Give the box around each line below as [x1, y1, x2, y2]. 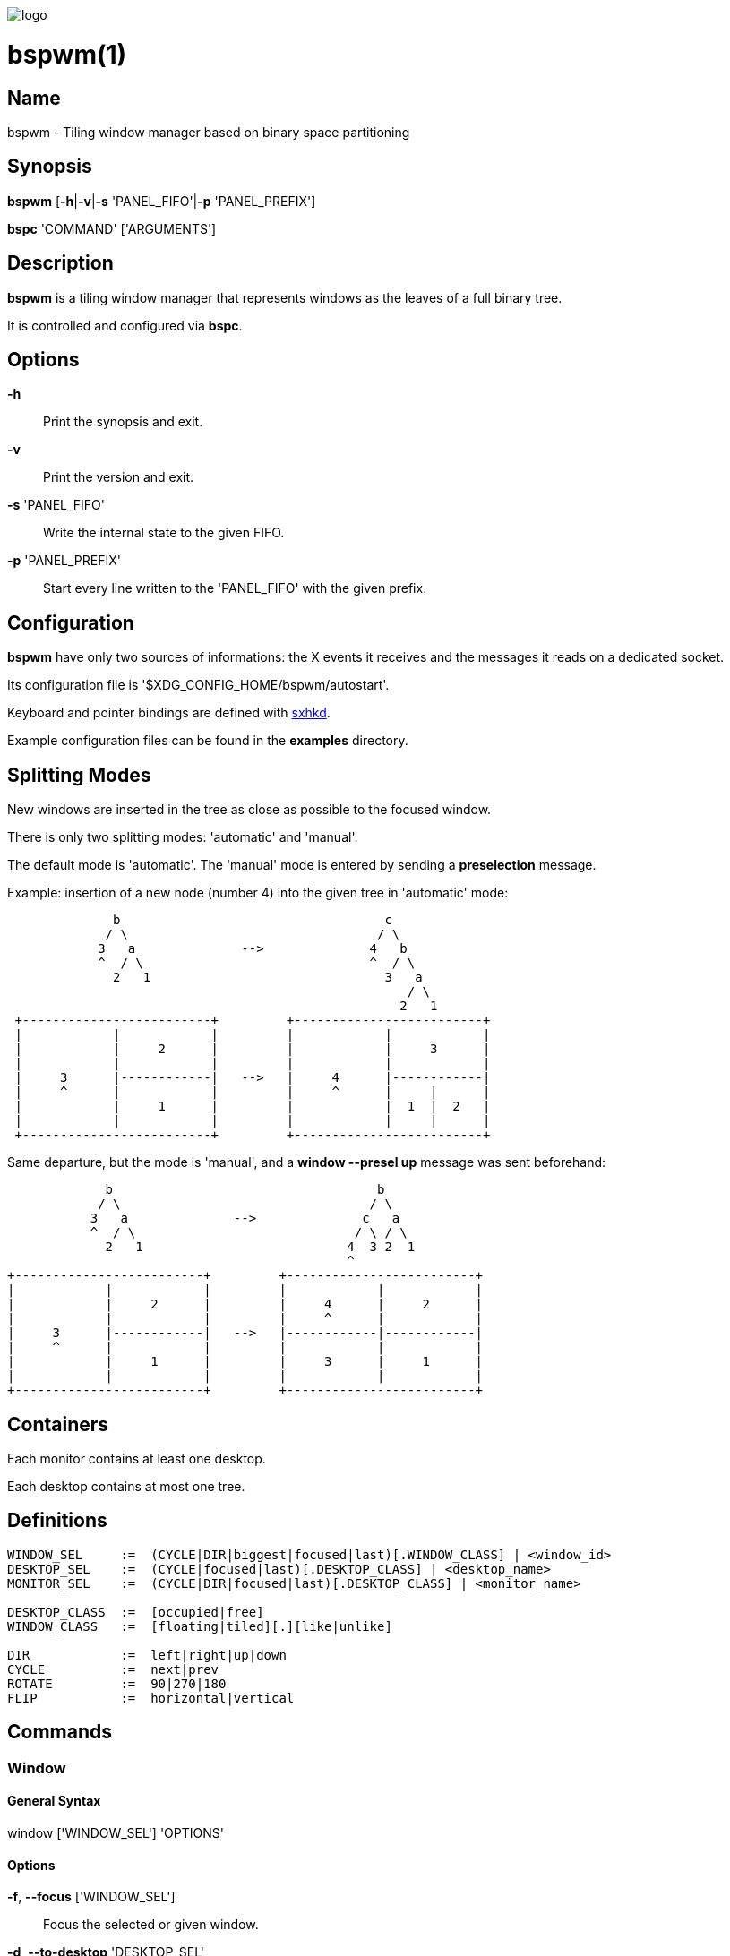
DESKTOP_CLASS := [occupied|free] [7, 1604, 264, 1619]
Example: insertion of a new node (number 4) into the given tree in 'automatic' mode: [7, 885, 509, 901]
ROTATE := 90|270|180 [7, 1676, 227, 1691]
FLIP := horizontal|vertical [7, 1690, 295, 1705]
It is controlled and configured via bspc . [7, 317, 243, 333]
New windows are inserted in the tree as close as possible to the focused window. [7, 802, 492, 818]
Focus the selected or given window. [43, 1917, 259, 1933]
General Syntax [7, 1793, 101, 1809]
